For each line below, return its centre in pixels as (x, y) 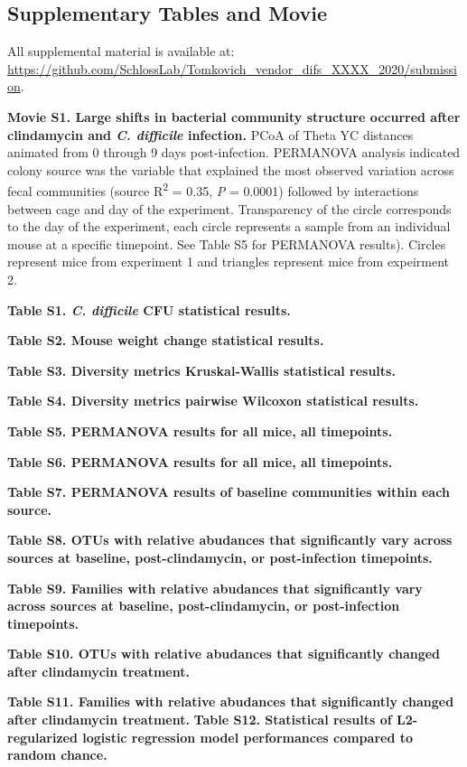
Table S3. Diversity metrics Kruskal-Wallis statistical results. (201, 370)
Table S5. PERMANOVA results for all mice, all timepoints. (200, 430)
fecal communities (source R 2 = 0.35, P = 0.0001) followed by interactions (213, 190)
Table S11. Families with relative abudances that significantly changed (231, 702)
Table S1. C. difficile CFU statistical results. (149, 309)
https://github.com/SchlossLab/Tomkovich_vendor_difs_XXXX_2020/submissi (232, 68)
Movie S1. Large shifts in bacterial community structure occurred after (234, 116)
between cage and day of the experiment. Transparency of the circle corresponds (229, 208)
